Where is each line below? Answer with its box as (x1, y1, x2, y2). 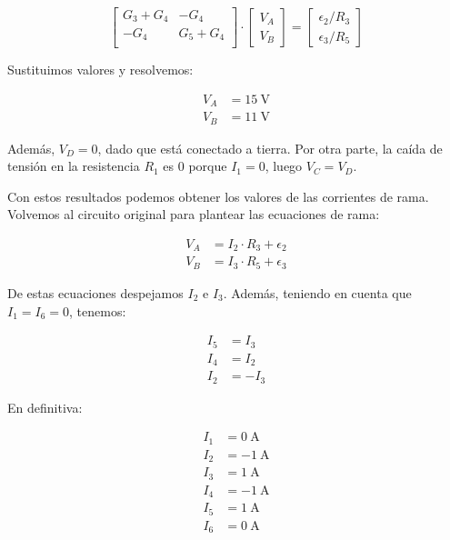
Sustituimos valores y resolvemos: (7, 60, 194, 78)
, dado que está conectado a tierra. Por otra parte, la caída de (97, 138, 443, 157)
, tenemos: (69, 301, 126, 320)
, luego (265, 156, 303, 175)
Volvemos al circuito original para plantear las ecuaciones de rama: (7, 205, 380, 224)
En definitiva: (7, 397, 83, 416)
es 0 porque (163, 156, 227, 175)
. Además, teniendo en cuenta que (223, 283, 412, 302)
